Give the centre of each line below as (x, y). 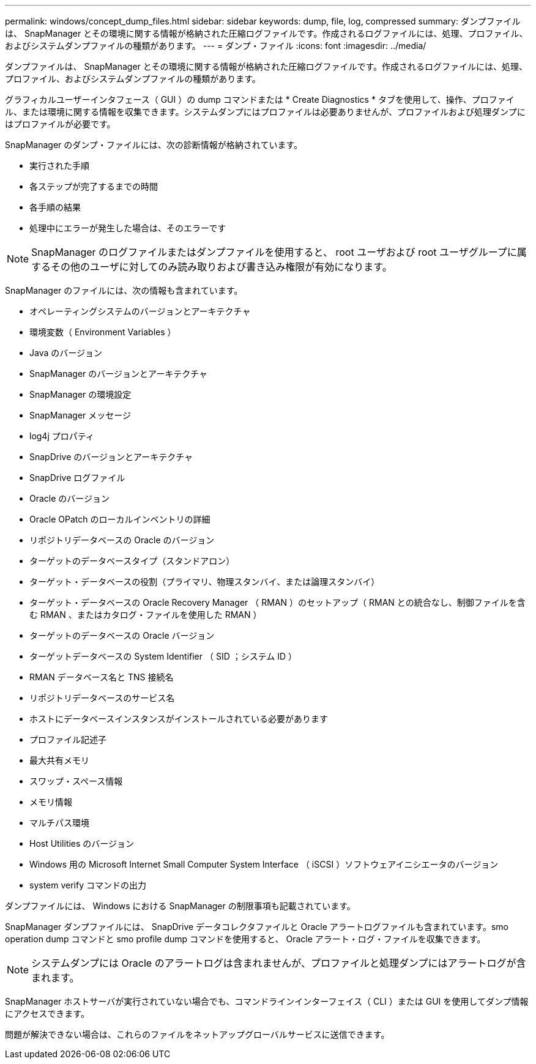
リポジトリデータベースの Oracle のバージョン (122, 540)
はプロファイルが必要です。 (60, 124)
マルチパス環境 (59, 823)
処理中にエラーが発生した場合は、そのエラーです (128, 228)
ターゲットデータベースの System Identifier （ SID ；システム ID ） (163, 656)
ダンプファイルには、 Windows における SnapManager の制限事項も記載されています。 (180, 906)
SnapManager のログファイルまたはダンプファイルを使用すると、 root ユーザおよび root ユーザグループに (274, 252)
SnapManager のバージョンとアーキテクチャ (119, 374)
